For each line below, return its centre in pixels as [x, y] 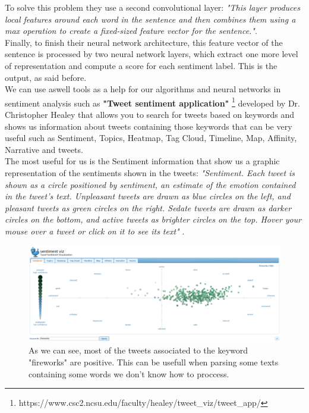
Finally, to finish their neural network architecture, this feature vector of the [144, 42]
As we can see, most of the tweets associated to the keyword [138, 350]
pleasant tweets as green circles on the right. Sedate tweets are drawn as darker [148, 207]
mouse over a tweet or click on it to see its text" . [95, 231]
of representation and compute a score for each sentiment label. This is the [141, 65]
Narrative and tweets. [44, 149]
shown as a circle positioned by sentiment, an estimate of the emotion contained [150, 184]
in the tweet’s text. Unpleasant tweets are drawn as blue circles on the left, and [148, 196]
